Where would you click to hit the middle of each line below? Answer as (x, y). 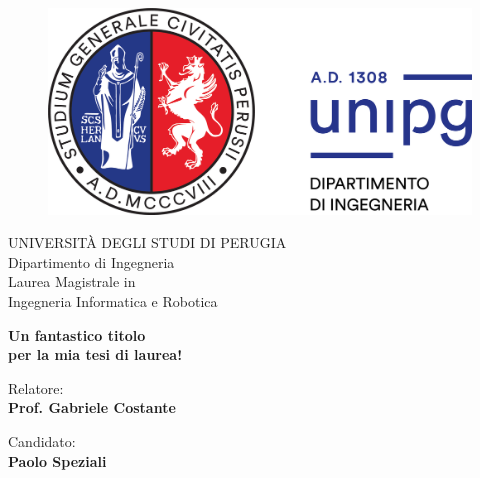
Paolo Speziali (57, 460)
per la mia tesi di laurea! (95, 354)
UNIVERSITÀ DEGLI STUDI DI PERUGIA (147, 242)
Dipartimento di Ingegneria (91, 261)
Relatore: (36, 387)
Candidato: (42, 440)
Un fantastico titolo (77, 334)
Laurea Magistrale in (72, 281)
